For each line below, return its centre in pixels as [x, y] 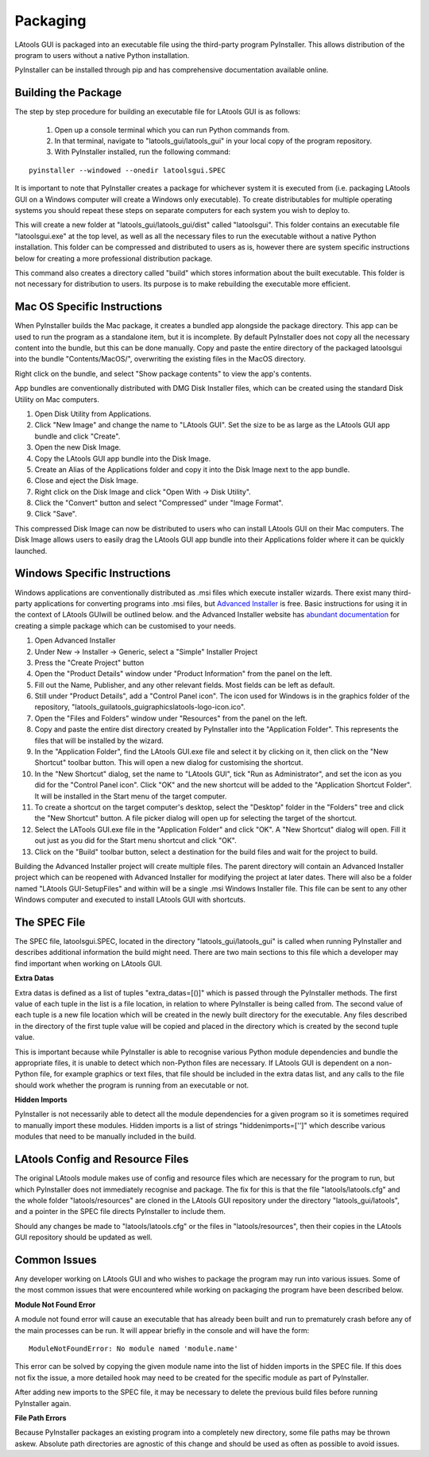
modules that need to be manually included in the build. [105, 1137]
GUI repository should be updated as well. [83, 1237]
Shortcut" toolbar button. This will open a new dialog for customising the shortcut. [169, 763]
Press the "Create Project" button [89, 663]
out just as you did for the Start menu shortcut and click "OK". [136, 841]
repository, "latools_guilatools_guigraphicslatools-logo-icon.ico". [140, 707]
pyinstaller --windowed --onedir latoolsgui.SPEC [128, 170]
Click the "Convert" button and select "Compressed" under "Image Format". [159, 503]
